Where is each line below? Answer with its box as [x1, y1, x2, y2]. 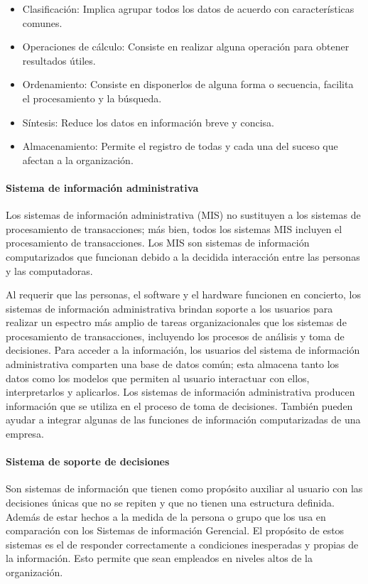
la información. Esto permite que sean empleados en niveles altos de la [6, 551, 313, 566]
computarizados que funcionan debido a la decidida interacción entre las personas [6, 249, 360, 264]
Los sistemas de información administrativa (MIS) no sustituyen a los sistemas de [6, 207, 361, 222]
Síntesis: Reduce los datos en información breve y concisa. [22, 114, 274, 129]
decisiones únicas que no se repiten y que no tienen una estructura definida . [6, 495, 335, 510]
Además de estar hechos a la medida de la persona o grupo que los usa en [6, 509, 326, 524]
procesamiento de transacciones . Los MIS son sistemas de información [6, 235, 310, 250]
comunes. [22, 15, 63, 30]
